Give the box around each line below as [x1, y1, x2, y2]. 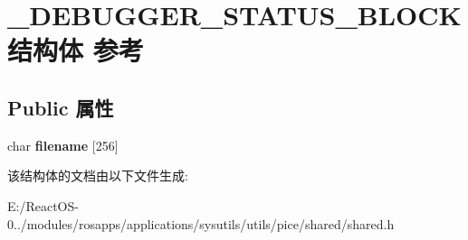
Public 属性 [7, 93, 114, 121]
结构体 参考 [7, 32, 144, 69]
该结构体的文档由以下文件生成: [7, 166, 188, 185]
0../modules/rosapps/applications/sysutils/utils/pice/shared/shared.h [7, 214, 395, 233]
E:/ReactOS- [7, 196, 79, 215]
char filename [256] [7, 135, 119, 154]
